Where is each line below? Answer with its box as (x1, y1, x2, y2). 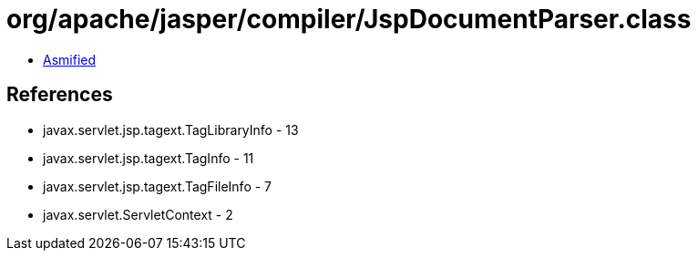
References (6, 83, 113, 107)
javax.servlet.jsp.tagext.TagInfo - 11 (43, 150, 254, 166)
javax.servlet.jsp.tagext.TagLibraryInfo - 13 (43, 121, 299, 138)
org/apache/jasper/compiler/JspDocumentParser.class (6, 4, 692, 35)
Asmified (43, 51, 97, 67)
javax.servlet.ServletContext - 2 (43, 206, 233, 222)
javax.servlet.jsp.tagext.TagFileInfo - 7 (43, 178, 272, 194)
